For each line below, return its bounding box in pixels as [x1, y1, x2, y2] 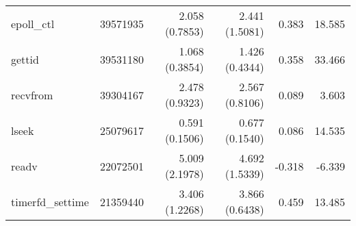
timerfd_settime [11, 193, 89, 210]
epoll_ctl [11, 15, 55, 32]
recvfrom [11, 86, 53, 103]
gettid [11, 51, 39, 67]
